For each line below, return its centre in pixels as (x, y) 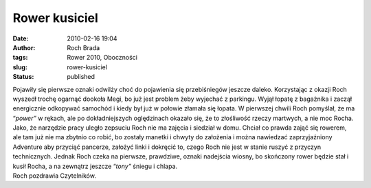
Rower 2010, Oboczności (102, 58)
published (81, 77)
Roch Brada (83, 47)
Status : (23, 77)
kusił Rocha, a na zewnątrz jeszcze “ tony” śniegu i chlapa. (95, 166)
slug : (20, 67)
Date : (21, 38)
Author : (24, 47)
